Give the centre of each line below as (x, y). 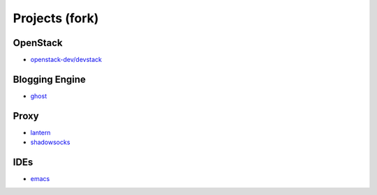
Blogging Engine (50, 79)
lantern (40, 132)
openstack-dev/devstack (66, 60)
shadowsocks (50, 142)
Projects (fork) (56, 18)
